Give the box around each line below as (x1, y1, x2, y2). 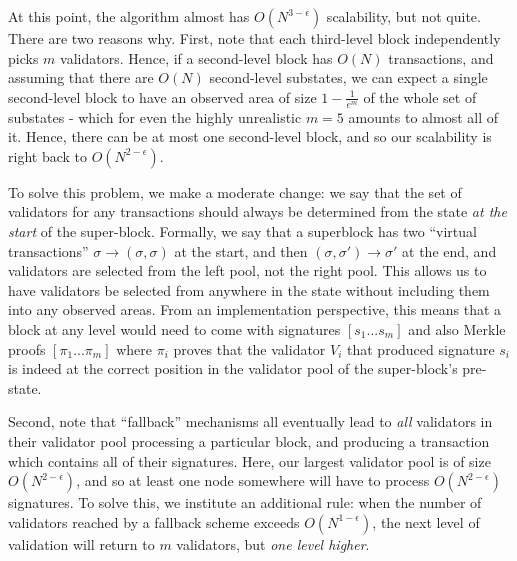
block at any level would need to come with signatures (8, 318, 341, 339)
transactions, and (388, 47, 494, 68)
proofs (8, 338, 46, 359)
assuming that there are (8, 67, 154, 88)
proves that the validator (173, 338, 326, 359)
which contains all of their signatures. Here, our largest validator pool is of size (8, 450, 491, 471)
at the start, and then (174, 240, 308, 261)
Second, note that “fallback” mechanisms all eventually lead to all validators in (8, 411, 493, 432)
